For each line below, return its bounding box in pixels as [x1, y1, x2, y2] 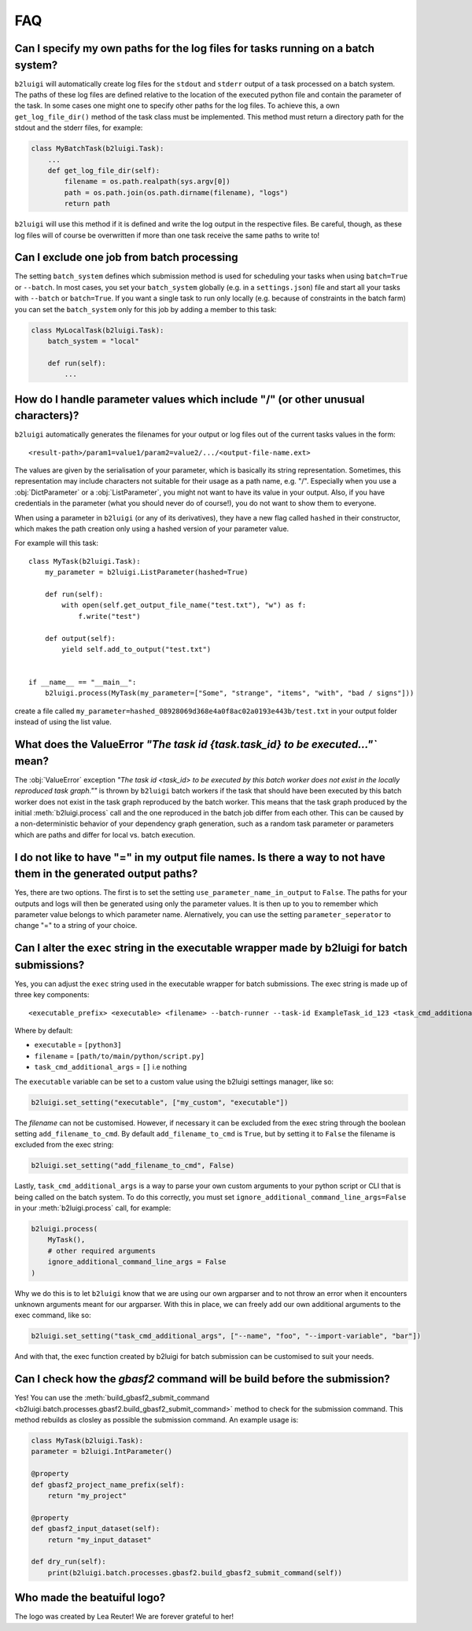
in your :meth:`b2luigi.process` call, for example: [14, 1203, 171, 1213]
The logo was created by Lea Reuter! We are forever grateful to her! [14, 1612, 234, 1622]
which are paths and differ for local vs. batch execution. [14, 830, 196, 839]
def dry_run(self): [31, 1557, 106, 1567]
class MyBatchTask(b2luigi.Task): [31, 144, 164, 153]
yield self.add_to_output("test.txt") [61, 645, 212, 654]
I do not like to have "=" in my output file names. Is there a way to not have [14, 850, 385, 864]
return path [64, 199, 110, 208]
